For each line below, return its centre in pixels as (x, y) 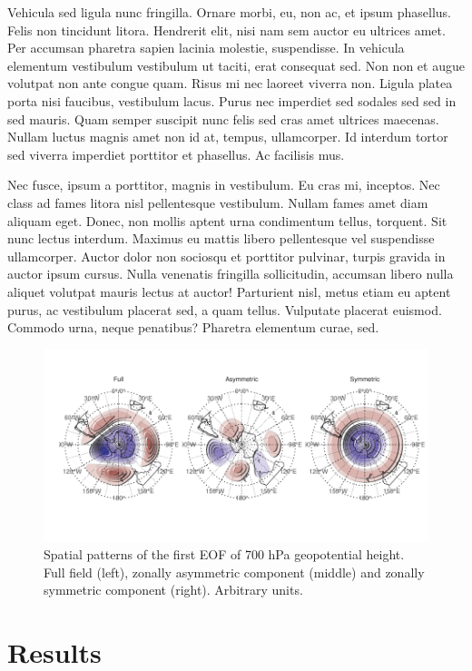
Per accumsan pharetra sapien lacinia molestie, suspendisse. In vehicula (206, 48)
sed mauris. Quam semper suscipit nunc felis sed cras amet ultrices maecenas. (223, 118)
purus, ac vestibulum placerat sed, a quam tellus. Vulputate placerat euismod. (225, 309)
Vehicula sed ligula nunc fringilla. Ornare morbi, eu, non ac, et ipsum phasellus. (229, 12)
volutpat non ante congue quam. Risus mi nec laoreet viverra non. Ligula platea (230, 83)
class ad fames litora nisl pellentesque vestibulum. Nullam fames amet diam (218, 202)
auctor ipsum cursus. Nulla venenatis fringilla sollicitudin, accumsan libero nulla (231, 274)
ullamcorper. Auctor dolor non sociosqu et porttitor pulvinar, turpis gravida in (226, 256)
